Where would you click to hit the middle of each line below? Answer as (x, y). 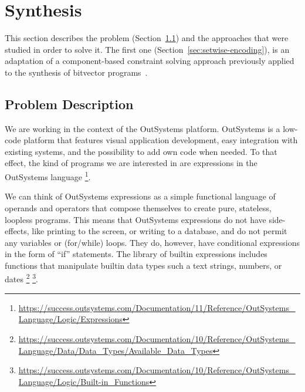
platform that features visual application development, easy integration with (161, 140)
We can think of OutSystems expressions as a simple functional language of (140, 196)
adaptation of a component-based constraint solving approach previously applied (150, 61)
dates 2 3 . (21, 278)
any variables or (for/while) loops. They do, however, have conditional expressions (152, 242)
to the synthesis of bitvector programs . (76, 72)
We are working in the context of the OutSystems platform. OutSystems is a (143, 128)
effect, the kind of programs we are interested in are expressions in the (131, 163)
